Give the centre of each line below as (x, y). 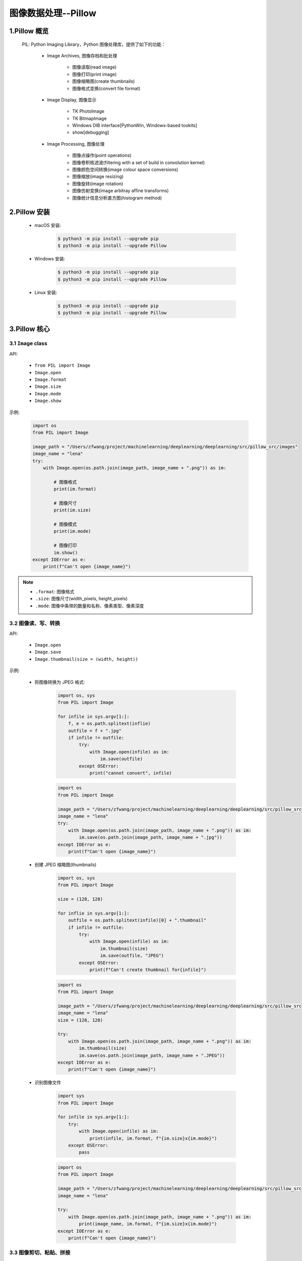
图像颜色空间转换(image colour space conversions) (125, 169)
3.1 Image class (28, 343)
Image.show (48, 401)
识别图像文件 (48, 1082)
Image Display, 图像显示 (72, 100)
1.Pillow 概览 (29, 31)
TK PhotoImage (88, 111)
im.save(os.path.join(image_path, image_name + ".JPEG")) (152, 1055)
